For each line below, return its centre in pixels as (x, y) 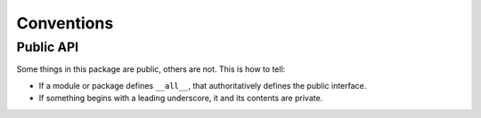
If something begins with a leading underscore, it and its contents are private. (181, 98)
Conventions (65, 23)
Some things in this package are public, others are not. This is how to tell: (151, 69)
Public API (48, 47)
